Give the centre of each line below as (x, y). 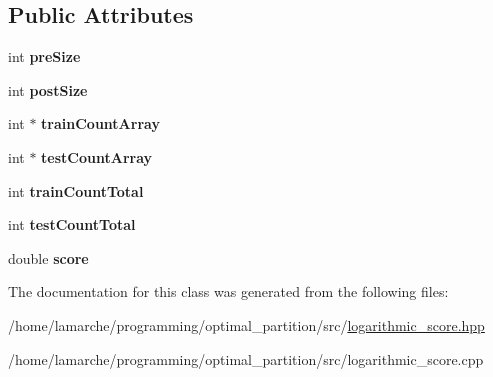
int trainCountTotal (76, 190)
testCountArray (97, 156)
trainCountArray (100, 123)
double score (48, 257)
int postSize (48, 89)
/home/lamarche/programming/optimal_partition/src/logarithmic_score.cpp (246, 358)
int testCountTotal (72, 224)
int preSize (44, 56)
